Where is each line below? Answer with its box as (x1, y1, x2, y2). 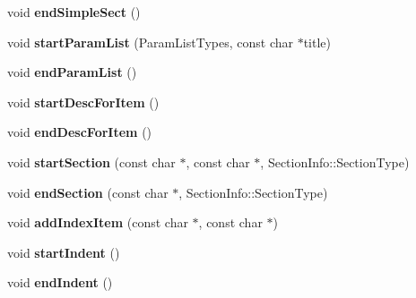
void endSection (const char (7, 183, 169, 201)
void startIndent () (7, 243, 120, 261)
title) (303, 32, 332, 51)
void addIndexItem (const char (7, 213, 188, 232)
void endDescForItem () (7, 123, 152, 141)
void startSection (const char (7, 152, 176, 171)
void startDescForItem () (7, 92, 160, 111)
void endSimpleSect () (7, 3, 141, 21)
